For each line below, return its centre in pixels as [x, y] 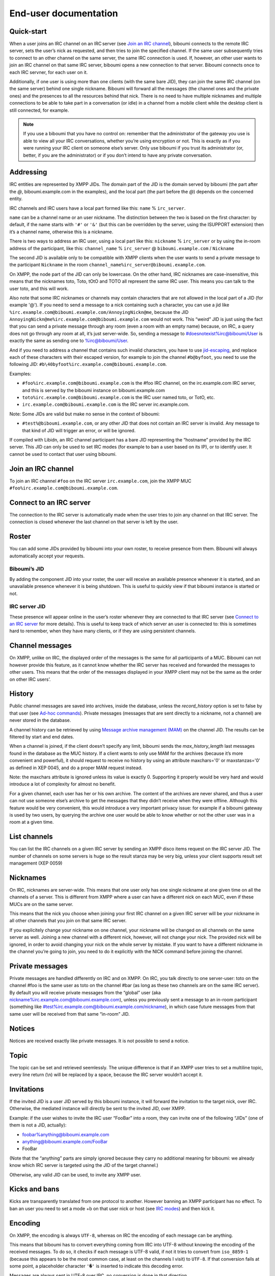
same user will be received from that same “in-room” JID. [70, 1014]
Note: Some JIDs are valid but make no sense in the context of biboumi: [85, 414]
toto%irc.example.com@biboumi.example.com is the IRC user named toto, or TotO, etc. [118, 397]
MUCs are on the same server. [42, 904]
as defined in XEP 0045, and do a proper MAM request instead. [76, 768]
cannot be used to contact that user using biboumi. [63, 454]
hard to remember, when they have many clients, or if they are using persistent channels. [103, 631]
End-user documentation [64, 13]
